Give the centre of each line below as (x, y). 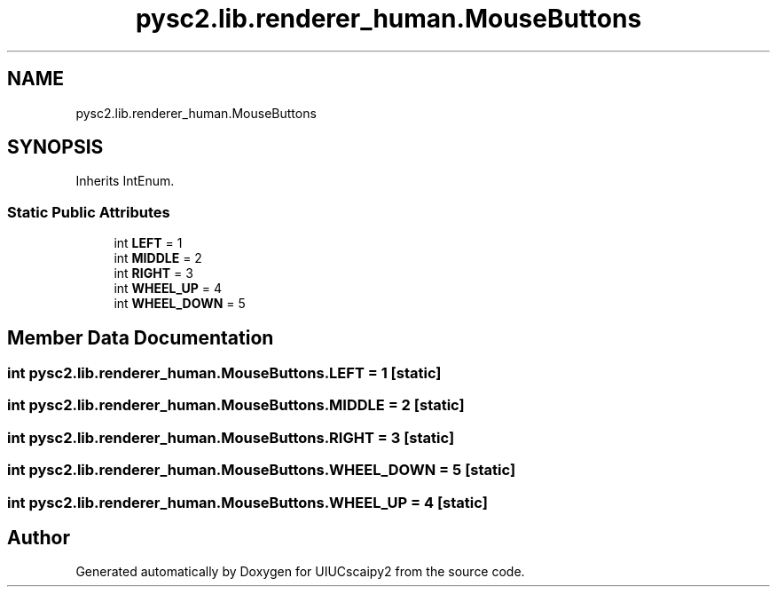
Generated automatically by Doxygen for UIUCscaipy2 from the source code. (300, 572)
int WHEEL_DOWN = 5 (180, 304)
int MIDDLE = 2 (158, 258)
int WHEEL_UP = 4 (168, 289)
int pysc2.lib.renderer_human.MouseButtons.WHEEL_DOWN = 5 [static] (262, 470)
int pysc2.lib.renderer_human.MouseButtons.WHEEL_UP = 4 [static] (247, 502)
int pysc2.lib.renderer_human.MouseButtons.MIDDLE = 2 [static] (236, 405)
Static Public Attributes (89, 212)
